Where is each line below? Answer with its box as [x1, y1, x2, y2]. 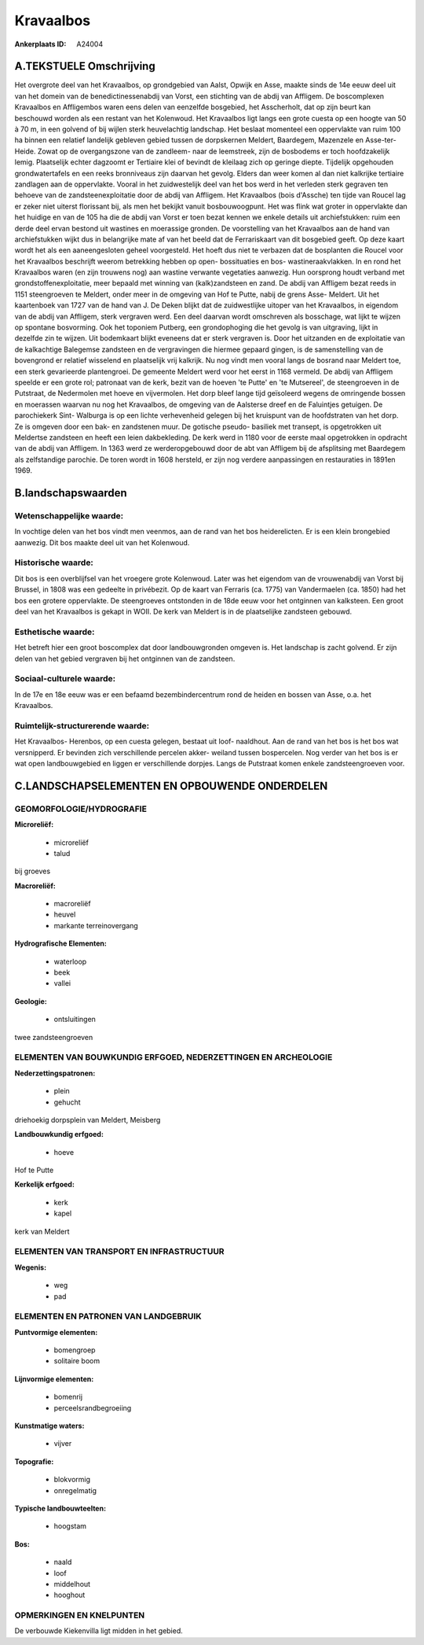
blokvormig [53, 1475, 90, 1485]
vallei [53, 979, 71, 988]
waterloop [53, 957, 87, 966]
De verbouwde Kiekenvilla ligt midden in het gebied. [14, 1626, 184, 1636]
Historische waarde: [14, 557, 94, 568]
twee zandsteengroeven [14, 1032, 93, 1042]
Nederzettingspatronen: [14, 1068, 96, 1078]
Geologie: [14, 996, 47, 1006]
